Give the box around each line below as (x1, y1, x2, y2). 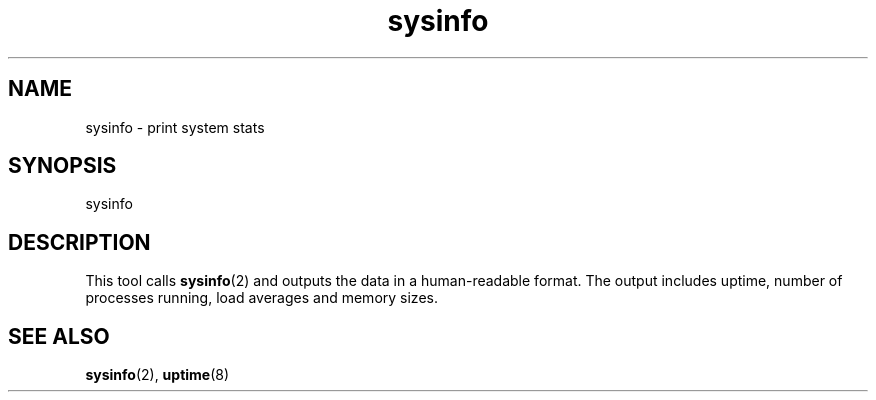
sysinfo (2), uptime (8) (85, 366, 230, 384)
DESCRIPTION (8, 229, 151, 255)
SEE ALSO (8, 323, 110, 349)
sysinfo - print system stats (85, 118, 265, 136)
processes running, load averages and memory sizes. (85, 289, 438, 307)
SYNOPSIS (8, 153, 117, 179)
